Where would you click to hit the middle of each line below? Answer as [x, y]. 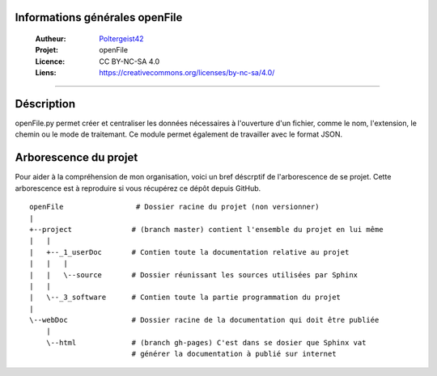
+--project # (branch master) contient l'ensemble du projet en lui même [206, 229]
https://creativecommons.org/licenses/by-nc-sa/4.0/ [187, 73]
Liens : [46, 73]
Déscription [45, 104]
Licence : [50, 61]
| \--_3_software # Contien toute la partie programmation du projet [185, 298]
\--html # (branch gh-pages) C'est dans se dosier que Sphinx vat [206, 342]
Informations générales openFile [99, 17]
